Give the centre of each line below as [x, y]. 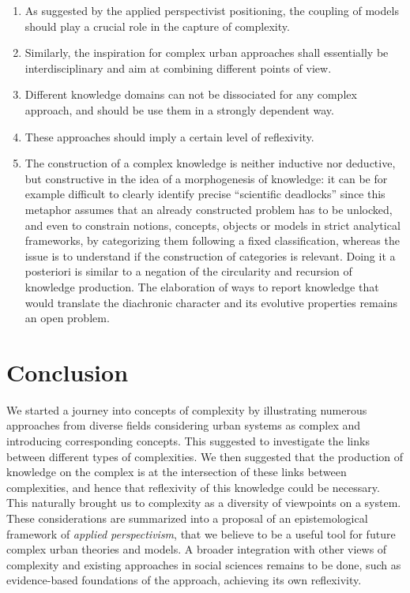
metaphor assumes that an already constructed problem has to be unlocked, [209, 209]
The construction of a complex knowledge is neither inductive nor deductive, [210, 163]
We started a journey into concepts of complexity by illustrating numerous [187, 409]
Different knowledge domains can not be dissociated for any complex [191, 94]
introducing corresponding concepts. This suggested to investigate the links [188, 441]
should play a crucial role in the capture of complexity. [157, 26]
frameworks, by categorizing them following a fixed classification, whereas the [212, 240]
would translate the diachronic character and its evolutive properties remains [211, 302]
